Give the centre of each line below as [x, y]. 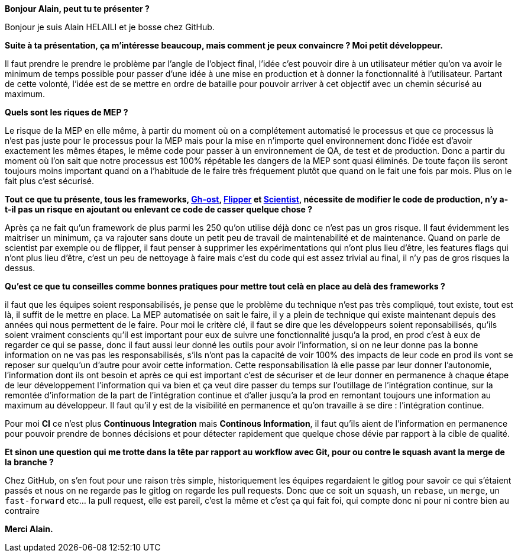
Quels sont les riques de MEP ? [67, 112]
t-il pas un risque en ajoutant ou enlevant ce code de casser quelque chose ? [159, 209]
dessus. [20, 268]
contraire [22, 511]
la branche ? [29, 462]
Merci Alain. [29, 529]
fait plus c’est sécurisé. [50, 181]
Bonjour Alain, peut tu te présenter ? [77, 9]
